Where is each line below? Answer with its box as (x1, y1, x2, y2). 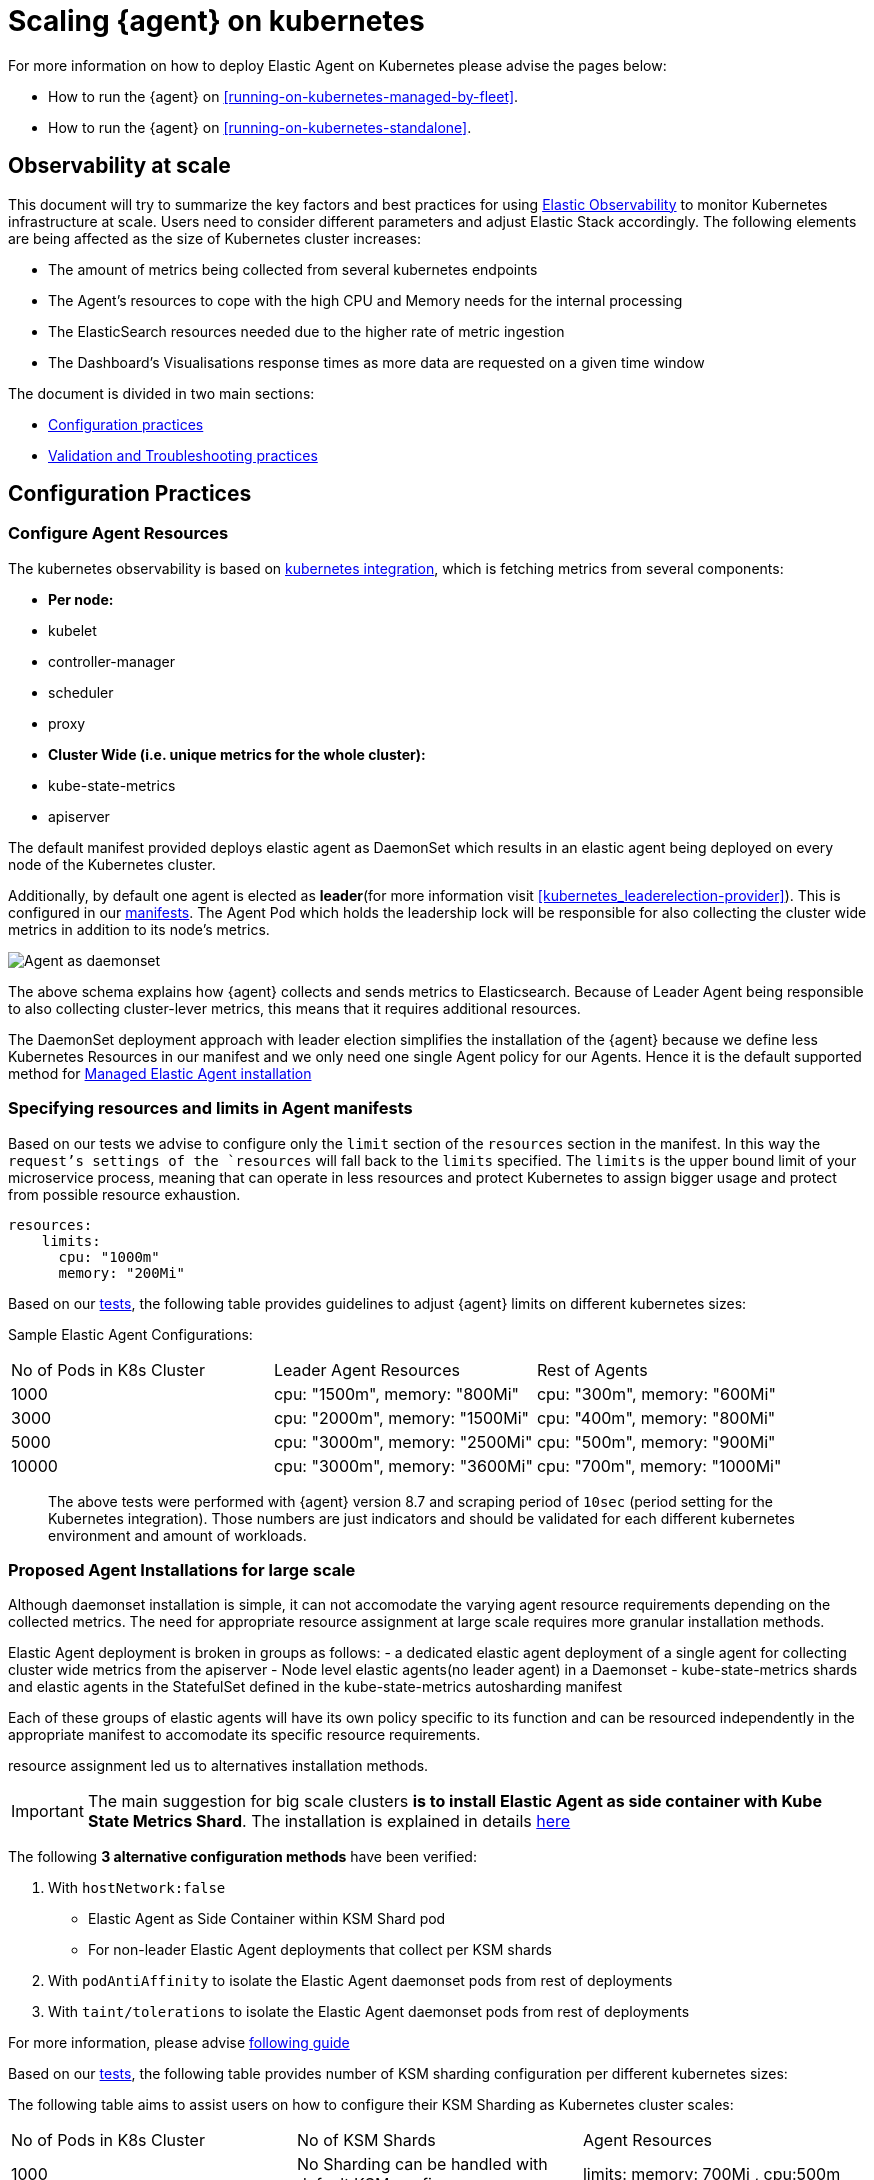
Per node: (48, 590, 114, 608)
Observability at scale (8, 153, 231, 179)
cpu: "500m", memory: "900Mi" (536, 1431, 776, 1452)
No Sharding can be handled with (296, 2154, 548, 2175)
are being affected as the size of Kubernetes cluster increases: (8, 229, 422, 247)
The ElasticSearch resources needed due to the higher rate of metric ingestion (48, 322, 565, 340)
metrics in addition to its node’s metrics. (8, 920, 270, 938)
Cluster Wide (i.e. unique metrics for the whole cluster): (48, 745, 426, 763)
